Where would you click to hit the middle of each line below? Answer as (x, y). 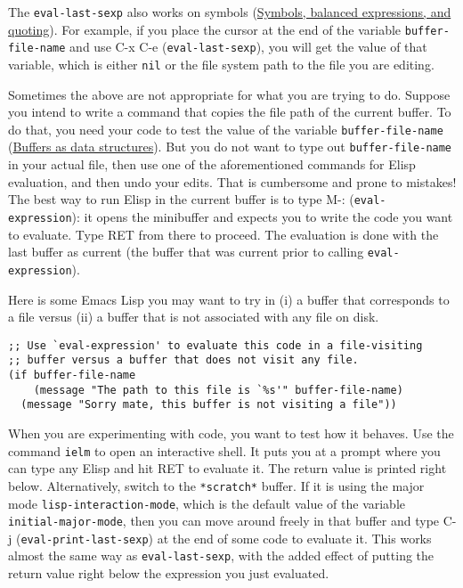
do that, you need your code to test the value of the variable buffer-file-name (226, 129)
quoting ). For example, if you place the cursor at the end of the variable (205, 29)
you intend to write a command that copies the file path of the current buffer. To (230, 112)
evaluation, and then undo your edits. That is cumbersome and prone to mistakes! (232, 181)
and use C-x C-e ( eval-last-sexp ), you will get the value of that (248, 47)
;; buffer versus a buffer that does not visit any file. (183, 360)
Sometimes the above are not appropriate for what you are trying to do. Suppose (229, 94)
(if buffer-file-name (72, 376)
